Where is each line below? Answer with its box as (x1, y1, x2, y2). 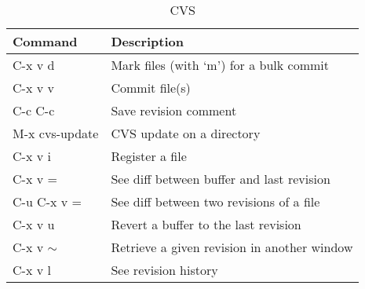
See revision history (111, 261, 218, 279)
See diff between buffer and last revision (111, 170, 330, 188)
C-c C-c (13, 101, 55, 119)
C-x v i (13, 147, 51, 165)
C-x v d (13, 56, 55, 74)
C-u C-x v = (13, 192, 82, 210)
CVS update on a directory (111, 124, 261, 142)
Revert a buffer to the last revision (111, 215, 301, 233)
